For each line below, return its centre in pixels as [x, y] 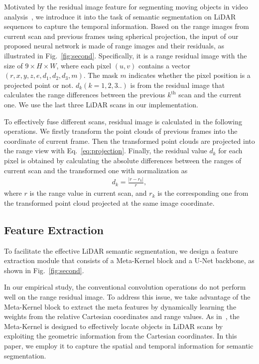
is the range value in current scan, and [88, 193]
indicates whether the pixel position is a [190, 75]
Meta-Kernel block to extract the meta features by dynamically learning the [120, 306]
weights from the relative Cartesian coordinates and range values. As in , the [122, 316]
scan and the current [210, 95]
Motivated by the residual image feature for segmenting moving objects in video [126, 6]
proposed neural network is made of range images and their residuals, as [114, 46]
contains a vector [164, 65]
